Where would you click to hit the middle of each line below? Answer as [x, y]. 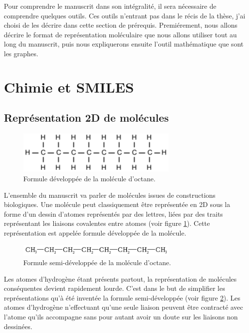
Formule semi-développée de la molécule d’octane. [97, 262]
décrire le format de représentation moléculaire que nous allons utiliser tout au [120, 34]
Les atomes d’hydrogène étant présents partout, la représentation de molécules [120, 278]
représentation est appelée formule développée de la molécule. [95, 233]
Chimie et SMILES [69, 87]
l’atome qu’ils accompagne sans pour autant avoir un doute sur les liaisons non [121, 316]
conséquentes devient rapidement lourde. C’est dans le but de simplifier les [115, 288]
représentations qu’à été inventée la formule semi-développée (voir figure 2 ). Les [122, 297]
